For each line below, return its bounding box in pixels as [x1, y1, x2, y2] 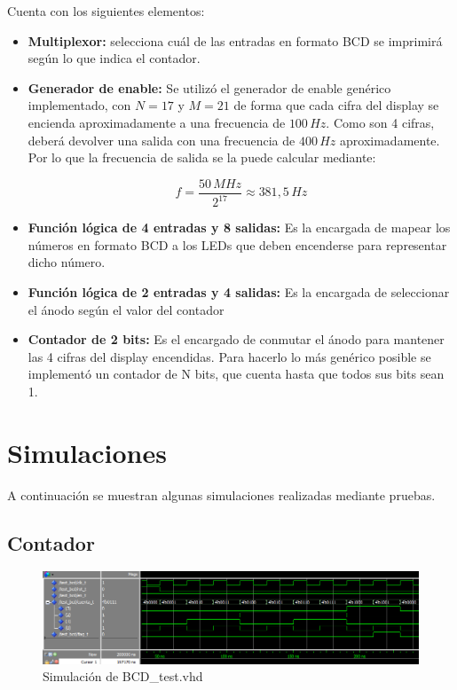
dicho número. [28, 253, 106, 271]
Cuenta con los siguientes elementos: [7, 2, 205, 20]
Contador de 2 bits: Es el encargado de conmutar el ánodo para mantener [28, 330, 445, 349]
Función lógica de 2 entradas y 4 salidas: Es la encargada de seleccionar [28, 282, 450, 301]
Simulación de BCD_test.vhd [43, 667, 203, 686]
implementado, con [28, 96, 131, 114]
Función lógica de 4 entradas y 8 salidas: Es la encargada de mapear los [28, 218, 451, 237]
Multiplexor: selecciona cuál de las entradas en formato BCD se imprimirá [28, 31, 443, 50]
